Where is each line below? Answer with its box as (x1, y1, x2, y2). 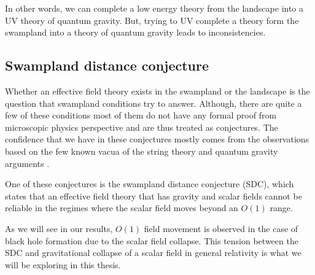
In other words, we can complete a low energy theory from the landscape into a (5, 2, 304, 14)
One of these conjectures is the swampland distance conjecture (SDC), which (5, 177, 294, 190)
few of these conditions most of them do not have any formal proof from (5, 109, 277, 122)
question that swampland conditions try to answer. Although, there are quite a (5, 96, 302, 109)
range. (270, 201, 293, 214)
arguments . (5, 157, 50, 169)
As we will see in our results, (5, 222, 113, 234)
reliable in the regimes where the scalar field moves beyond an (5, 201, 238, 214)
